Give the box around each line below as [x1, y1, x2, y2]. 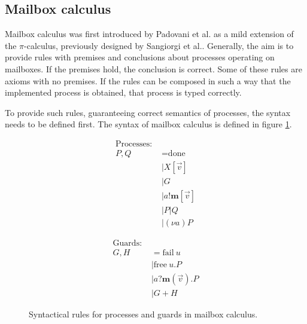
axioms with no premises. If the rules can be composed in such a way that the [5, 74, 291, 87]
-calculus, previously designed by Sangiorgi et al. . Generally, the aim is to [24, 39, 294, 51]
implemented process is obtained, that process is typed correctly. [5, 86, 242, 99]
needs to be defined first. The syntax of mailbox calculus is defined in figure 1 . [5, 118, 292, 130]
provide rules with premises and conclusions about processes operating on [5, 51, 275, 63]
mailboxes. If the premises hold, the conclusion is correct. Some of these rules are [5, 62, 302, 75]
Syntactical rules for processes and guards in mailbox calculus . [29, 308, 258, 320]
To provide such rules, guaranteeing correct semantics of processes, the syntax [5, 106, 291, 118]
